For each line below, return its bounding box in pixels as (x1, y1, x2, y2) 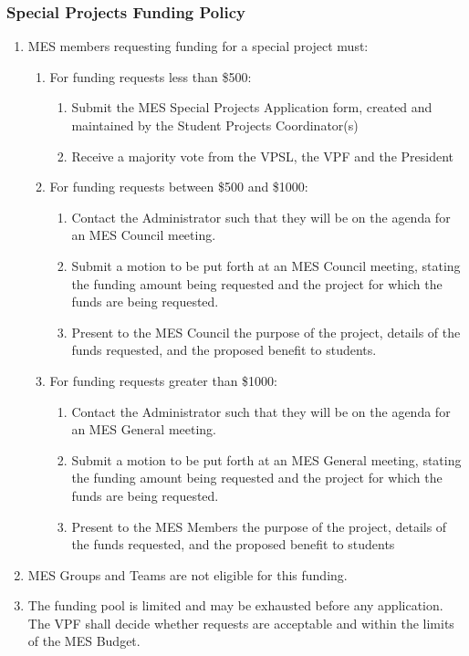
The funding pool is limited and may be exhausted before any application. (27, 596, 443, 615)
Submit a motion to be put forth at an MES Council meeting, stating (71, 255, 461, 275)
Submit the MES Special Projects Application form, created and (71, 98, 433, 117)
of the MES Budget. (27, 631, 141, 651)
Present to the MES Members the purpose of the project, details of (71, 516, 447, 536)
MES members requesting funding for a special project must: (27, 36, 369, 56)
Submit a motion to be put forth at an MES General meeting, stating (71, 450, 462, 469)
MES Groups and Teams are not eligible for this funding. (27, 565, 348, 584)
